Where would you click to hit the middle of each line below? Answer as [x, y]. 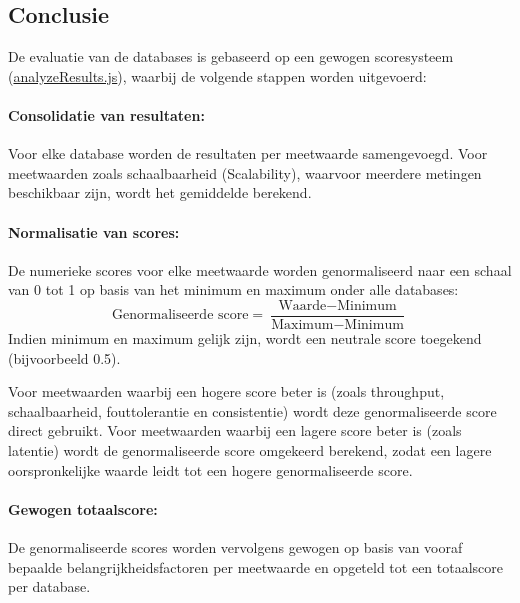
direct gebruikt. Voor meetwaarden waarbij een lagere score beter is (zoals [235, 430]
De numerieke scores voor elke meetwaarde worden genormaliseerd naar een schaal [260, 269]
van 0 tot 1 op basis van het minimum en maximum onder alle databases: [233, 289]
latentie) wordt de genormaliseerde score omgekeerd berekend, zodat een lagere [250, 449]
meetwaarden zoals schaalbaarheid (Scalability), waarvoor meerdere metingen [245, 172]
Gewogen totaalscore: [83, 508]
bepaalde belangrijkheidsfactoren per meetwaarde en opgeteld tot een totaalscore [256, 566]
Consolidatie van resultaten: [106, 114]
